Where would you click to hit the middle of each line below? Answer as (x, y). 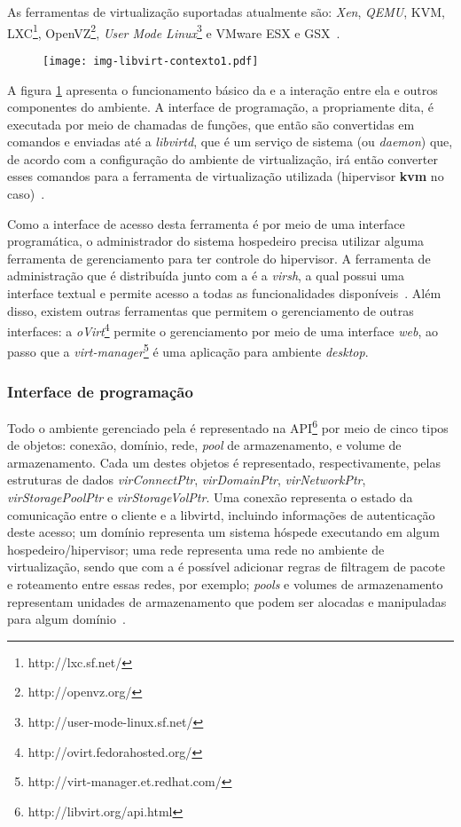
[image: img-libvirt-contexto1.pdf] (151, 61)
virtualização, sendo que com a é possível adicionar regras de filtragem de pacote (226, 567)
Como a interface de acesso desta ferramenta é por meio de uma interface (206, 223)
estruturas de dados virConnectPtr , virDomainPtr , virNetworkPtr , (187, 480)
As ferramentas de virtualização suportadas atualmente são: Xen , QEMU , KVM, (226, 12)
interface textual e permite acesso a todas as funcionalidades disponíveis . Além (224, 293)
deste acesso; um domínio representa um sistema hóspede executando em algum (223, 532)
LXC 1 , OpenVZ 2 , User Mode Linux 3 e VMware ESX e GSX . (174, 31)
